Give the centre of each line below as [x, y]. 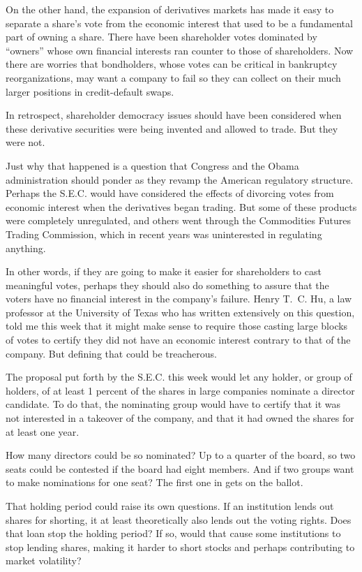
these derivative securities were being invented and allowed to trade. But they [172, 128]
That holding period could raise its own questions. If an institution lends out [170, 506]
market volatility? [44, 560]
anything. [26, 248]
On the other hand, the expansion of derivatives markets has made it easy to [170, 9]
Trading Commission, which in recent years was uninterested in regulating [164, 234]
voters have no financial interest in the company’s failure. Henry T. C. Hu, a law [179, 299]
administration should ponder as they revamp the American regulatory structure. [180, 179]
